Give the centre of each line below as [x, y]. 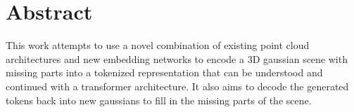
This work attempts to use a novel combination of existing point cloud [158, 45]
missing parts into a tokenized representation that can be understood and [164, 72]
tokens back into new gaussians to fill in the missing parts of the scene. [159, 100]
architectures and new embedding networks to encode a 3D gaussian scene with [177, 58]
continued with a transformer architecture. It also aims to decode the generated [177, 86]
